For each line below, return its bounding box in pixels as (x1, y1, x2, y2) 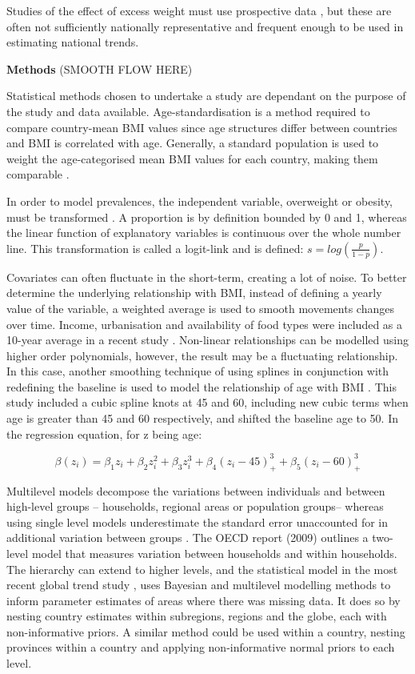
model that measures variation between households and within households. (31, 544, 397, 561)
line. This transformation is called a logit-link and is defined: (6, 239, 304, 256)
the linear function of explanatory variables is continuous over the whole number (6, 224, 401, 241)
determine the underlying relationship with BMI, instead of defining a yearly (6, 284, 382, 301)
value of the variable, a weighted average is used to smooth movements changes (6, 299, 394, 316)
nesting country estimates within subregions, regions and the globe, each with (6, 608, 387, 624)
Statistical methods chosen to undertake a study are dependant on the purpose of (6, 87, 406, 104)
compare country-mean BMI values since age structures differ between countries (6, 118, 397, 135)
